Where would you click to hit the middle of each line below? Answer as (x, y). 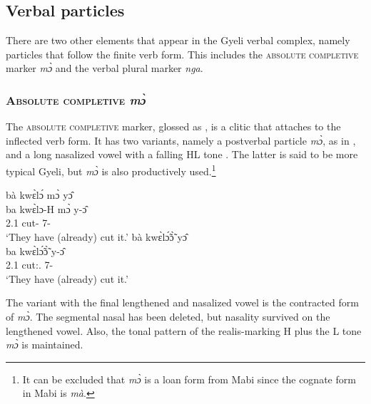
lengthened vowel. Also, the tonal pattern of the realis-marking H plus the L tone (184, 330)
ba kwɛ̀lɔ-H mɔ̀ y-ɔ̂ (46, 208)
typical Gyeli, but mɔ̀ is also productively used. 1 (111, 170)
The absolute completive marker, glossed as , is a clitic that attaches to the (173, 126)
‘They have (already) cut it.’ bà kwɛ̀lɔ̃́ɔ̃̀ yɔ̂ (97, 237)
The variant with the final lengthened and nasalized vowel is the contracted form (182, 302)
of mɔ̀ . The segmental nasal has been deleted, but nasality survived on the (168, 316)
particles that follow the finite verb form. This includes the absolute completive (182, 54)
